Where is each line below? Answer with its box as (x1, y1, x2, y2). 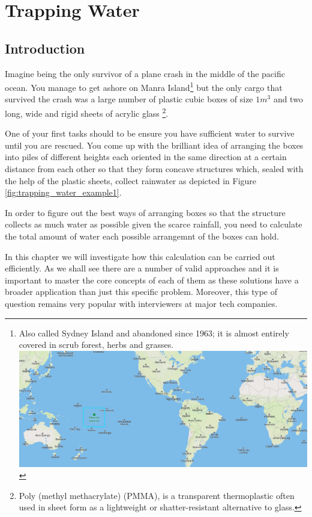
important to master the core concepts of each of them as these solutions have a (5, 273, 299, 286)
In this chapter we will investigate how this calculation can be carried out (5, 250, 275, 262)
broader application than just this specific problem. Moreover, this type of (5, 285, 277, 298)
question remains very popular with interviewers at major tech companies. (5, 297, 278, 309)
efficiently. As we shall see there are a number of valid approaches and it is (5, 262, 279, 274)
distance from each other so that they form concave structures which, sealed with (5, 163, 304, 175)
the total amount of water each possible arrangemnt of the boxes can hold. (5, 230, 279, 243)
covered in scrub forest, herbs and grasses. (19, 338, 174, 351)
